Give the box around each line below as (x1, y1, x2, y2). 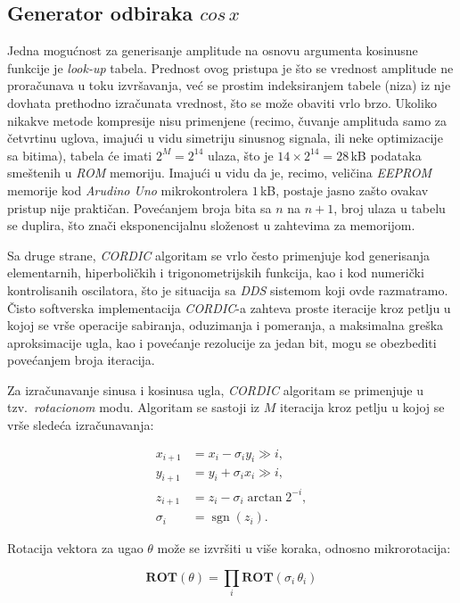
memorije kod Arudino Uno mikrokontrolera (7, 180, 248, 199)
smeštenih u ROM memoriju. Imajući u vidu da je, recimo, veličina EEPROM (7, 163, 432, 182)
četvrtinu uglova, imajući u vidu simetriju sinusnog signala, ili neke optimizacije (7, 128, 443, 147)
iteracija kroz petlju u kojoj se (280, 398, 445, 417)
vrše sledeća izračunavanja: (7, 416, 154, 434)
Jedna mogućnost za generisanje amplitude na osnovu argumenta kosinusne (7, 41, 418, 60)
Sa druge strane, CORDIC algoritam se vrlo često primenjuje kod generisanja (7, 245, 431, 264)
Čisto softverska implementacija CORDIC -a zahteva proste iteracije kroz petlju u (7, 298, 451, 317)
